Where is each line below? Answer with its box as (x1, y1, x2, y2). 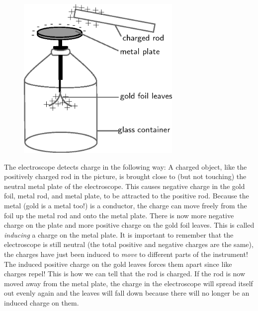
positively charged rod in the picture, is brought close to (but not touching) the (4, 171, 247, 182)
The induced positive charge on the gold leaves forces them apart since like (4, 258, 232, 269)
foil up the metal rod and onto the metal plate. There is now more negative (4, 210, 234, 220)
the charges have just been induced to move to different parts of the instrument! (4, 249, 248, 259)
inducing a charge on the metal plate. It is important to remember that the (4, 229, 234, 240)
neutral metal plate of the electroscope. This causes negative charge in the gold (4, 181, 245, 191)
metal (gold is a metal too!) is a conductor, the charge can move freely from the (4, 200, 247, 210)
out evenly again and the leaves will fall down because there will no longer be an (4, 288, 250, 298)
